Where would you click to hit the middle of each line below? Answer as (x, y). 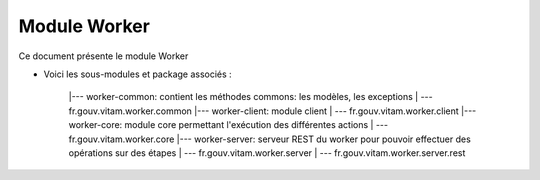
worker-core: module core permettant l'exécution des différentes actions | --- (228, 125)
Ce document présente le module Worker (103, 56)
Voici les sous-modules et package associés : (137, 74)
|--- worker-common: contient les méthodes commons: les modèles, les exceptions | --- (251, 97)
